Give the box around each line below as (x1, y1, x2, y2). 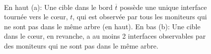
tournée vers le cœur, (4, 11, 68, 22)
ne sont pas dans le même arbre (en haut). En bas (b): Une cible (4, 21, 201, 31)
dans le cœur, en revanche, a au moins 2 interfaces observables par (4, 31, 206, 41)
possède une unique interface (120, 1, 207, 12)
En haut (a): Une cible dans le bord (4, 1, 113, 12)
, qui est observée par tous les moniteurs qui (72, 11, 207, 22)
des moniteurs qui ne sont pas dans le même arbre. (4, 40, 158, 51)
